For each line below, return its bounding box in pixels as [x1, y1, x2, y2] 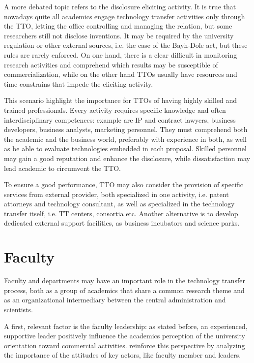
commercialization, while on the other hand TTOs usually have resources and [4, 69, 237, 79]
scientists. [4, 304, 33, 314]
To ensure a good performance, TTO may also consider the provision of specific [4, 179, 244, 190]
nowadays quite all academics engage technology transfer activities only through [4, 11, 245, 21]
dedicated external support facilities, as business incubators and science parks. [4, 218, 240, 228]
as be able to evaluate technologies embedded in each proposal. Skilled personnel [4, 143, 247, 154]
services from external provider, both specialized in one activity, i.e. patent [4, 189, 229, 199]
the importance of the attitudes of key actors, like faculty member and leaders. [4, 350, 241, 360]
